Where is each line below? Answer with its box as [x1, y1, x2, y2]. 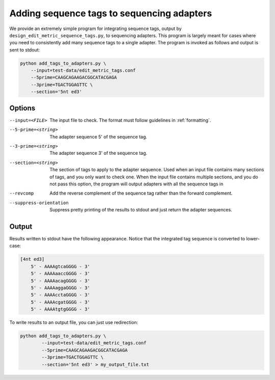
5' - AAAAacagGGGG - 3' [31, 278, 90, 284]
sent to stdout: [9, 46, 40, 53]
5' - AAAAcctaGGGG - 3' [31, 292, 90, 298]
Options [9, 103, 36, 112]
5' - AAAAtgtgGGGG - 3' [31, 306, 90, 312]
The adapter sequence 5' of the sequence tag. [49, 133, 148, 140]
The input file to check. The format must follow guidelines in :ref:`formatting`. [49, 117, 211, 123]
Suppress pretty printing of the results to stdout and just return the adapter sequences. [49, 207, 232, 213]
